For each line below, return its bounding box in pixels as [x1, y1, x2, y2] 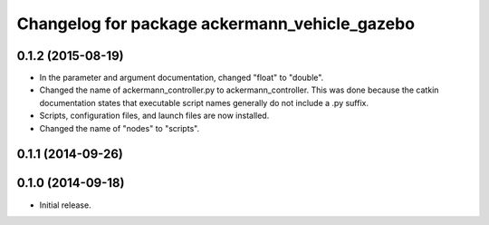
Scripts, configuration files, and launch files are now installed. [39, 110, 270, 122]
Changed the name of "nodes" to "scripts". [39, 122, 199, 133]
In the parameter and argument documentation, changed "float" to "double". [39, 73, 324, 83]
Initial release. [39, 200, 91, 210]
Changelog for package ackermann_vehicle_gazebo [16, 14, 416, 34]
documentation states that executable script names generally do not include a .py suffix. [39, 97, 369, 108]
